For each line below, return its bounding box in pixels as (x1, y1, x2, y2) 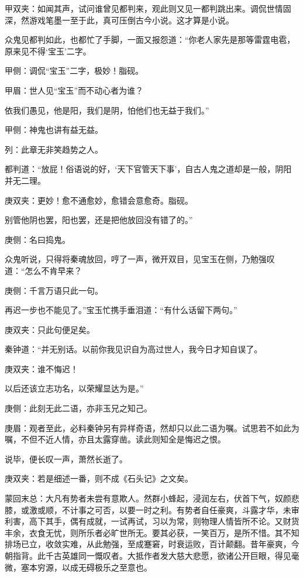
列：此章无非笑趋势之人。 (5, 143, 103, 155)
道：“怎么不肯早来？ (5, 264, 82, 276)
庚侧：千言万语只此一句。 (5, 284, 103, 296)
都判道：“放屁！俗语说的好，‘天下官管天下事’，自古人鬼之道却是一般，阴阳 (5, 163, 292, 175)
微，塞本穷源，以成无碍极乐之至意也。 (5, 561, 152, 573)
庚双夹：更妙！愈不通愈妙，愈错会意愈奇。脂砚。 (5, 194, 193, 206)
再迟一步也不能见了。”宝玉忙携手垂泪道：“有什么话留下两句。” (5, 304, 237, 316)
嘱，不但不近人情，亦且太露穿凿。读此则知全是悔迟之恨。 (5, 433, 226, 445)
